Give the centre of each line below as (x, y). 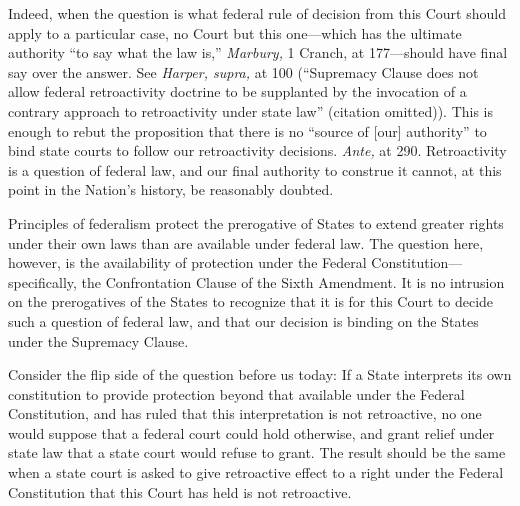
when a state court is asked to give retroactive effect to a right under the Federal (256, 472)
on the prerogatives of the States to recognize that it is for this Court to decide (251, 301)
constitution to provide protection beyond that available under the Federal (236, 393)
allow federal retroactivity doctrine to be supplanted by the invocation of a (237, 91)
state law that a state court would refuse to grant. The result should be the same (257, 452)
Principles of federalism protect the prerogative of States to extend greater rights (256, 222)
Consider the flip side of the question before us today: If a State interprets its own (260, 374)
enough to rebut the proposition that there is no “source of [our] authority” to (247, 130)
